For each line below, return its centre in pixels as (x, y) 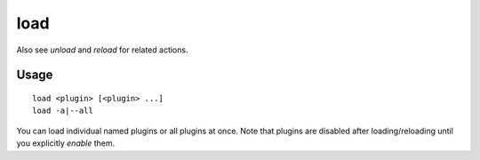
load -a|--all (63, 111)
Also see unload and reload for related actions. (102, 50)
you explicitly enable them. (66, 143)
